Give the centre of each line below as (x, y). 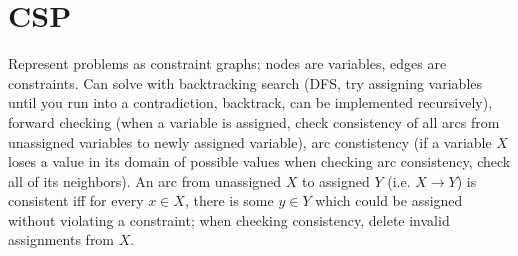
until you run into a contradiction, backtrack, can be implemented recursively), (250, 102)
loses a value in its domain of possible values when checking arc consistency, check (259, 161)
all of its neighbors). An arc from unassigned (145, 180)
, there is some (229, 200)
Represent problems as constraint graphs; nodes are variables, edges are (227, 63)
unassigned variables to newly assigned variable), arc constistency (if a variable (250, 141)
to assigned (335, 180)
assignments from (61, 239)
